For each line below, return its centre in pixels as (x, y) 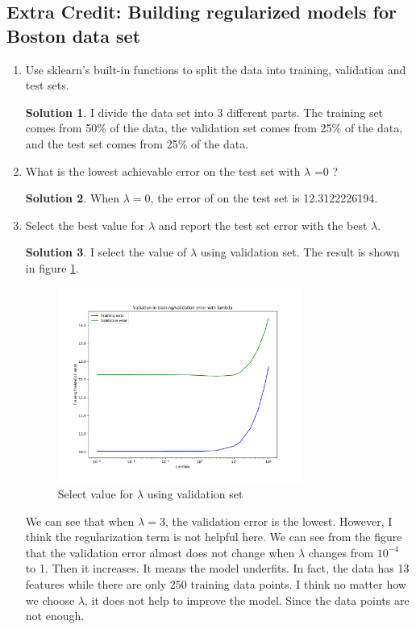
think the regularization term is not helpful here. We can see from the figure (214, 537)
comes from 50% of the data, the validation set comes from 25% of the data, (214, 128)
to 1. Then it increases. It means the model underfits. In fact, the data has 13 (217, 568)
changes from (341, 552)
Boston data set (74, 35)
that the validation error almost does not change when (160, 552)
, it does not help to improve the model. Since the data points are (247, 600)
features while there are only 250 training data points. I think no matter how (216, 583)
